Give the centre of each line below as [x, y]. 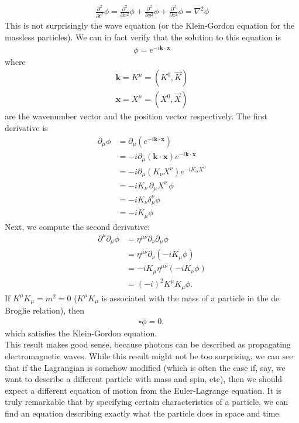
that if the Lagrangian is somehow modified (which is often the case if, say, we [145, 367]
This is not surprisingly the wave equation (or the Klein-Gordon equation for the [150, 25]
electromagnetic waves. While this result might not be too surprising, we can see [149, 356]
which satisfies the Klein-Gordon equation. [81, 333]
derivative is [26, 127]
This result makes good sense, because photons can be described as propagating [148, 344]
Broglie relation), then [45, 310]
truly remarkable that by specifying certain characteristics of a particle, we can [147, 402]
